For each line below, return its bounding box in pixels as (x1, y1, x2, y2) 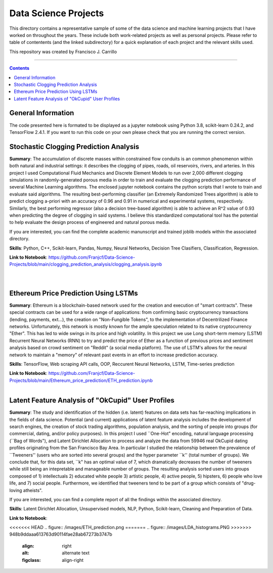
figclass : (22, 557, 41, 563)
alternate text (62, 550, 90, 556)
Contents (9, 65, 30, 71)
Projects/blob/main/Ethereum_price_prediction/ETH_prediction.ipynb (9, 377, 153, 384)
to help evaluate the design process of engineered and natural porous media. (9, 219, 170, 225)
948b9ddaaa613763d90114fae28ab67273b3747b (9, 531, 112, 538)
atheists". (23, 487, 43, 493)
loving (9, 487, 22, 493)
